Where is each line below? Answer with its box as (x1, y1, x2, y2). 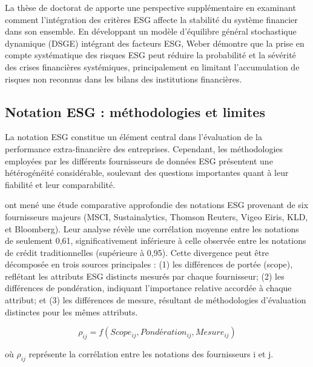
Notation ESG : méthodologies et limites (5, 102, 265, 121)
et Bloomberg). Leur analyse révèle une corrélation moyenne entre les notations (5, 222, 299, 235)
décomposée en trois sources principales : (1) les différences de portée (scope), (5, 258, 293, 271)
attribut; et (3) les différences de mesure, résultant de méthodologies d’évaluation (5, 294, 306, 306)
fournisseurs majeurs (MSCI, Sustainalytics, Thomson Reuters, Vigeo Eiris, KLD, (5, 210, 308, 223)
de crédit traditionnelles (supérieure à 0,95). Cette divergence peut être (5, 246, 269, 258)
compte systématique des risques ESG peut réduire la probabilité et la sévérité (5, 49, 296, 61)
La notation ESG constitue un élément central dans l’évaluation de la (5, 130, 262, 143)
